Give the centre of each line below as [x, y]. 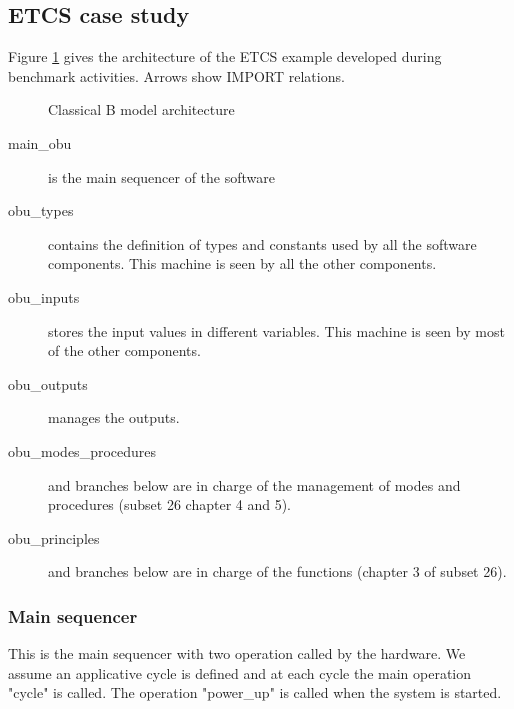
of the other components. [124, 350]
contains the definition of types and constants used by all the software [262, 243]
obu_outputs [48, 383]
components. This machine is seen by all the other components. [242, 263]
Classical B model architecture [141, 109]
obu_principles [54, 537]
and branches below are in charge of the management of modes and [254, 484]
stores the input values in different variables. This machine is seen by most [276, 330]
